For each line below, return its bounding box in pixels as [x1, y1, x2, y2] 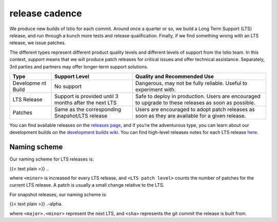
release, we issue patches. [9, 40, 66, 46]
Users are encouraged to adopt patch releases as [135, 105, 255, 113]
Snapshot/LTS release [54, 112, 108, 119]
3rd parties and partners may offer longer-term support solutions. [9, 63, 148, 70]
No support [54, 82, 82, 90]
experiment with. [135, 86, 176, 93]
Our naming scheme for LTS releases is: [9, 156, 94, 162]
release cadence [9, 8, 82, 19]
